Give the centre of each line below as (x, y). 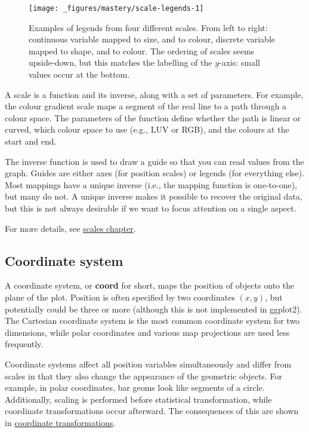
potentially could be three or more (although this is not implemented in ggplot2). (154, 309)
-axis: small (240, 62)
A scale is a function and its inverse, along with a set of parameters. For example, (154, 94)
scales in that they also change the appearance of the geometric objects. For (143, 376)
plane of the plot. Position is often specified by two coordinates (120, 297)
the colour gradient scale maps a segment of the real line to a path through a (146, 106)
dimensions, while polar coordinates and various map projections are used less (147, 332)
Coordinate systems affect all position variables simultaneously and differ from (148, 364)
